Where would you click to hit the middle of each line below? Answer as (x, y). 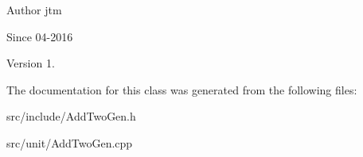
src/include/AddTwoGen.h (71, 116)
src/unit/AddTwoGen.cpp (70, 142)
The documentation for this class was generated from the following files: (182, 89)
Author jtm (34, 10)
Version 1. (31, 63)
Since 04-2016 (40, 36)
